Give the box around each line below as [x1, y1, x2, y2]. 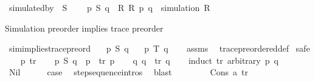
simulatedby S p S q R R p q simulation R [9, 1, 210, 13]
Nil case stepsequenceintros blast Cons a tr [9, 66, 248, 78]
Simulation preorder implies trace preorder [5, 21, 164, 34]
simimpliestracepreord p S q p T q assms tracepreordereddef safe [9, 42, 310, 55]
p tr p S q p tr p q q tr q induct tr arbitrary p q [20, 53, 279, 66]
